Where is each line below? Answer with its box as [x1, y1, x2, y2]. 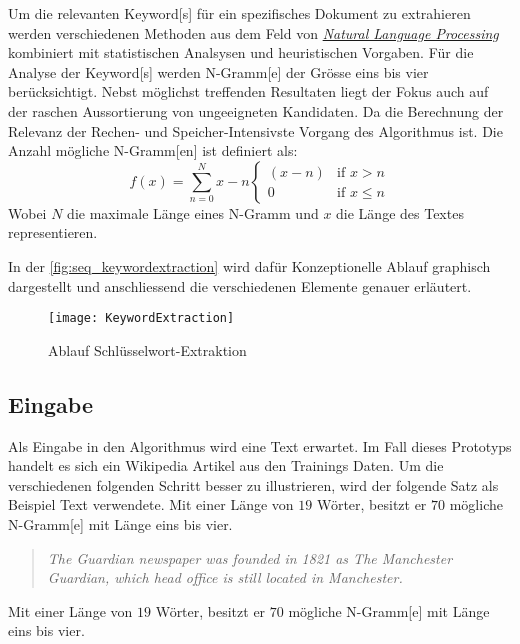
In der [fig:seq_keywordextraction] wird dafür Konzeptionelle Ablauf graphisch [8, 255, 491, 276]
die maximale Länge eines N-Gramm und [67, 202, 319, 223]
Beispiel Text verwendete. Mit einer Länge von [8, 494, 294, 515]
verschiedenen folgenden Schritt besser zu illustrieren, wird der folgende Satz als [8, 474, 499, 495]
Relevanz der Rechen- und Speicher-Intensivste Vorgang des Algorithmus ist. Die [8, 120, 503, 141]
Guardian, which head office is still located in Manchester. [47, 567, 403, 588]
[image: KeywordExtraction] [48, 311, 235, 326]
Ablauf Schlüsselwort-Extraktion [48, 339, 247, 360]
